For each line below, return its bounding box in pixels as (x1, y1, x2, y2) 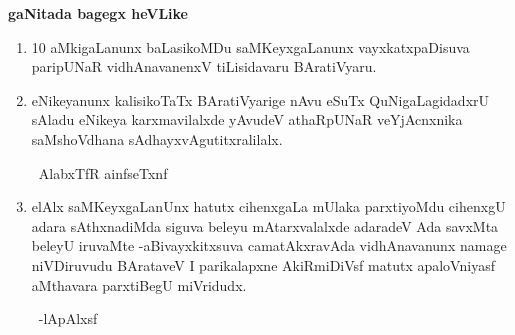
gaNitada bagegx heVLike (8, 3, 188, 23)
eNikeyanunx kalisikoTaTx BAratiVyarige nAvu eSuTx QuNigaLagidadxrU (31, 89, 490, 110)
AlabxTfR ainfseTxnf (38, 162, 168, 183)
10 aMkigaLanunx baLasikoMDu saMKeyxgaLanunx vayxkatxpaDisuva (31, 36, 470, 57)
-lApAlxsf (38, 308, 98, 329)
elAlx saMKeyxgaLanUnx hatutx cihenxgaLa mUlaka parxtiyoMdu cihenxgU (31, 196, 506, 217)
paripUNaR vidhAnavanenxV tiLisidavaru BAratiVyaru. (31, 56, 377, 77)
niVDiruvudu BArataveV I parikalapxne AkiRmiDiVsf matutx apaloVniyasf (31, 254, 495, 275)
